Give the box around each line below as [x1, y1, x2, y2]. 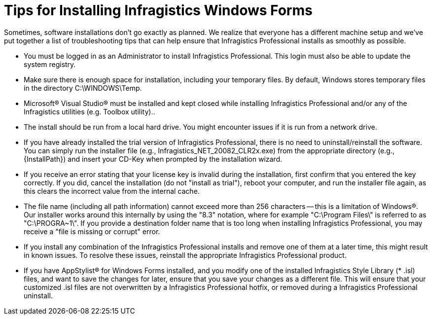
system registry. [24, 60, 76, 69]
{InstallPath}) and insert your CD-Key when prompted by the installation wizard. [24, 154, 282, 163]
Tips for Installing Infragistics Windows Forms [4, 2, 313, 19]
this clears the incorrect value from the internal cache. [24, 186, 200, 195]
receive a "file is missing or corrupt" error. [24, 227, 160, 236]
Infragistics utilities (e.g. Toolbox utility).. [24, 107, 155, 116]
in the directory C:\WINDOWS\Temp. [24, 83, 142, 92]
